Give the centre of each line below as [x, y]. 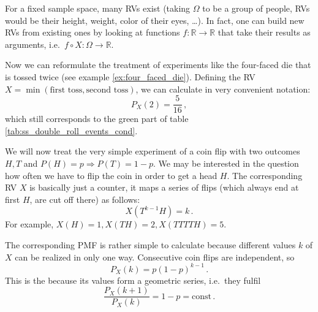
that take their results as [264, 32]
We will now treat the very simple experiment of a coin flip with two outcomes [153, 151]
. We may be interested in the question [226, 163]
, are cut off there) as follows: [85, 199]
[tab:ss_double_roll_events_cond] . [71, 130]
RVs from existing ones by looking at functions [93, 32]
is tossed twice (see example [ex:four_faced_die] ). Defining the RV [130, 76]
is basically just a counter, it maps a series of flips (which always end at [164, 187]
